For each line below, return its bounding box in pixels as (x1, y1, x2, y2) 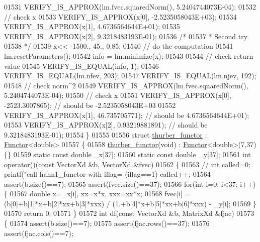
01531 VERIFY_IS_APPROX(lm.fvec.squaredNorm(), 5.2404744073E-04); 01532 (4, 2, 256, 12)
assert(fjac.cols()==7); (4, 227, 73, 238)
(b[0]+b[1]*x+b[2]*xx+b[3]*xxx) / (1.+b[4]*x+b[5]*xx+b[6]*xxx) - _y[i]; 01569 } (4, 198, 256, 208)
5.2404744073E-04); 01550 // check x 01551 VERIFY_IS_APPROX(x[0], (4, 90, 231, 100)
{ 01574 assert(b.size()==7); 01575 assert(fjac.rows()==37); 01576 (4, 218, 210, 228)
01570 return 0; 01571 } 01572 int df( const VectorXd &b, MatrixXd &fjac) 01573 (4, 208, 254, 218)
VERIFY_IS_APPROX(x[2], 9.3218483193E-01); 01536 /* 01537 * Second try (4, 31, 248, 41)
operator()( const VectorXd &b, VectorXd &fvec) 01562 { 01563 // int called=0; (4, 159, 250, 169)
